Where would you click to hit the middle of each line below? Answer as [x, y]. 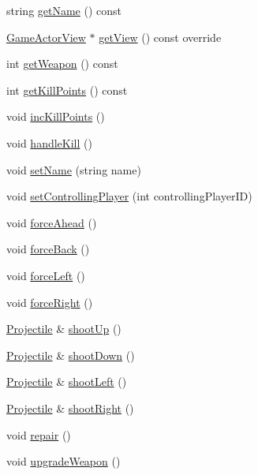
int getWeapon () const [62, 64]
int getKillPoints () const [67, 90]
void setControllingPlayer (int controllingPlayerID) [129, 196]
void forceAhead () [52, 222]
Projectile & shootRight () [70, 408]
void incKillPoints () [56, 116]
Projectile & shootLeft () [67, 381]
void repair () [39, 434]
